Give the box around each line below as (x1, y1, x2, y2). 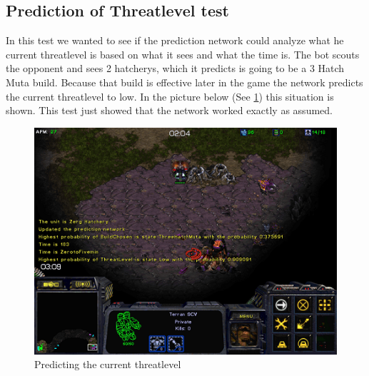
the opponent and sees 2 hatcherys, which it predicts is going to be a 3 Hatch (6, 61, 345, 76)
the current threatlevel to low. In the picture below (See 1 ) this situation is (6, 88, 334, 103)
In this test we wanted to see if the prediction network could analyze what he (6, 33, 344, 48)
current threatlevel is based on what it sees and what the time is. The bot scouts (6, 46, 360, 61)
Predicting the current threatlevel (34, 357, 181, 372)
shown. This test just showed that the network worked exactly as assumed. (6, 103, 333, 118)
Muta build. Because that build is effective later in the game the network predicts (6, 74, 363, 89)
